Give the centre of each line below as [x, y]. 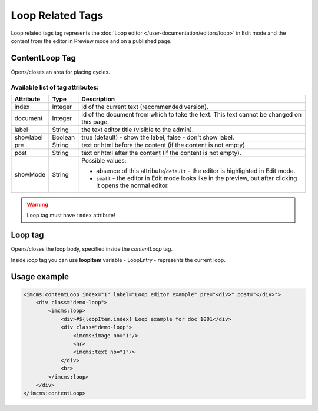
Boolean [64, 137]
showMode [30, 174]
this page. [95, 122]
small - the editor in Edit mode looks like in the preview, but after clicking [197, 178]
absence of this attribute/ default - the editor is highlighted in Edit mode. [196, 171]
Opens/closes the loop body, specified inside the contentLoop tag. [92, 249]
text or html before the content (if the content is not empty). [164, 145]
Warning [37, 204]
